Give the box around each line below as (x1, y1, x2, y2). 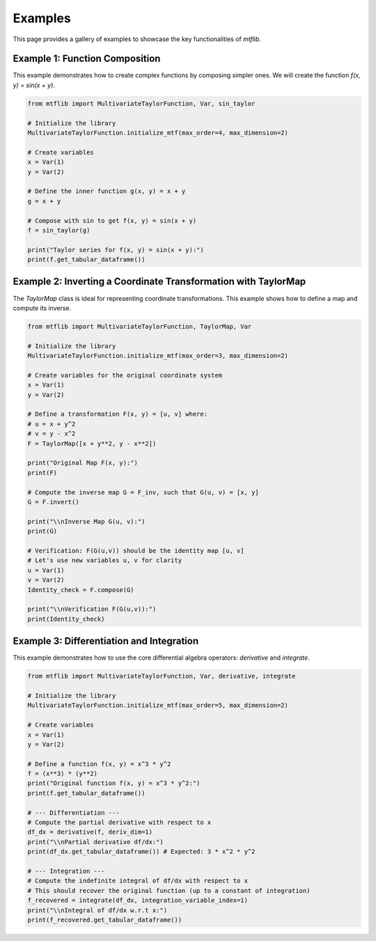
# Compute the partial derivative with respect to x (27, 818, 212, 827)
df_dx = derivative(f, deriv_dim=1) (27, 828, 153, 836)
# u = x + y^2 (27, 420, 76, 428)
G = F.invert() (27, 498, 79, 506)
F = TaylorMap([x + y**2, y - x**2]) (27, 440, 157, 447)
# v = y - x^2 (27, 430, 76, 438)
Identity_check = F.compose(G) (27, 586, 135, 593)
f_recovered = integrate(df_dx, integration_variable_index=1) (27, 896, 249, 905)
